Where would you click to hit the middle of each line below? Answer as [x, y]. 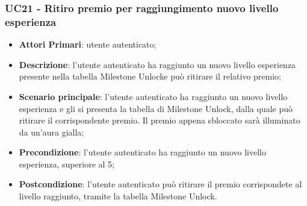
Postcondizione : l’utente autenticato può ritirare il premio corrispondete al [160, 184]
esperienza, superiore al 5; [67, 164]
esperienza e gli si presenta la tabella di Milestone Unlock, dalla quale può [156, 108]
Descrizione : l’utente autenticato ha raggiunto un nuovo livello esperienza [157, 64]
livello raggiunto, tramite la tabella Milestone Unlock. [118, 196]
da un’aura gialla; [51, 132]
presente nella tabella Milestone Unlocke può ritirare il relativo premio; [150, 76]
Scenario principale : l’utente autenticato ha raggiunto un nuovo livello [153, 96]
